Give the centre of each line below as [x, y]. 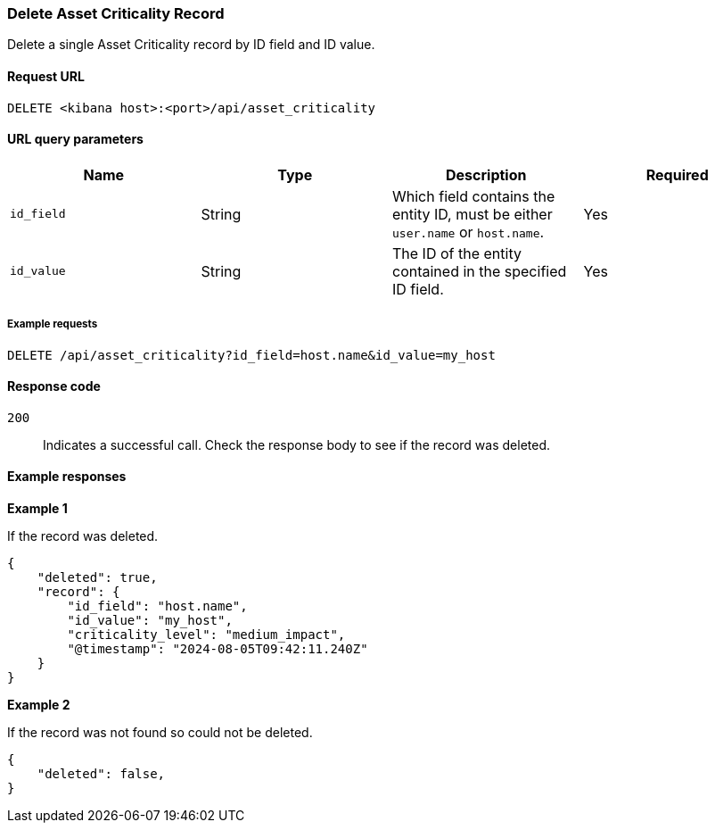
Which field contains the [474, 196]
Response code [54, 386]
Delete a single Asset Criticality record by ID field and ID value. [191, 45]
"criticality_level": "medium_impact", [206, 635]
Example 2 [39, 705]
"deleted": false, [101, 774]
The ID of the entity [457, 253]
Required [677, 174]
